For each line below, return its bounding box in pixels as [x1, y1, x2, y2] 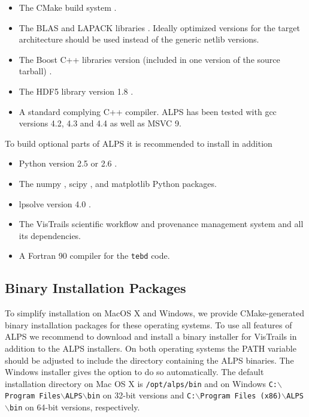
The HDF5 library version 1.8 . [19, 84, 134, 97]
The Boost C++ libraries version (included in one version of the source [19, 53, 280, 65]
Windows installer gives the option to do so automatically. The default [5, 365, 264, 378]
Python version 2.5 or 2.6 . [19, 157, 117, 170]
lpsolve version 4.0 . [19, 197, 91, 210]
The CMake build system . [19, 1, 117, 13]
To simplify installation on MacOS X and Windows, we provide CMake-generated [5, 307, 305, 319]
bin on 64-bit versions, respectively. [9, 401, 140, 413]
